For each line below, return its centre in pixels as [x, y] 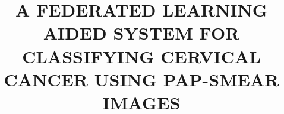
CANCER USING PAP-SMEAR [141, 79]
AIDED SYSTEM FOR [141, 33]
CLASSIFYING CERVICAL [141, 56]
